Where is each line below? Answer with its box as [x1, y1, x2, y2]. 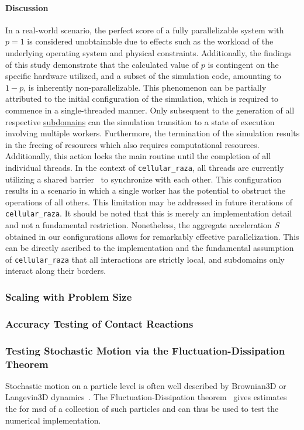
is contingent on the [208, 58, 279, 70]
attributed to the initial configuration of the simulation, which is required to [5, 92, 279, 105]
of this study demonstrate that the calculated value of [5, 58, 199, 70]
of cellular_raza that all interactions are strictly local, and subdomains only [5, 253, 285, 265]
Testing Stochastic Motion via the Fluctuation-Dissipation [5, 343, 285, 357]
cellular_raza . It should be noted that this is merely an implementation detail [5, 207, 292, 219]
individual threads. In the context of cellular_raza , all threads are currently [5, 161, 284, 173]
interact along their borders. [5, 264, 106, 277]
